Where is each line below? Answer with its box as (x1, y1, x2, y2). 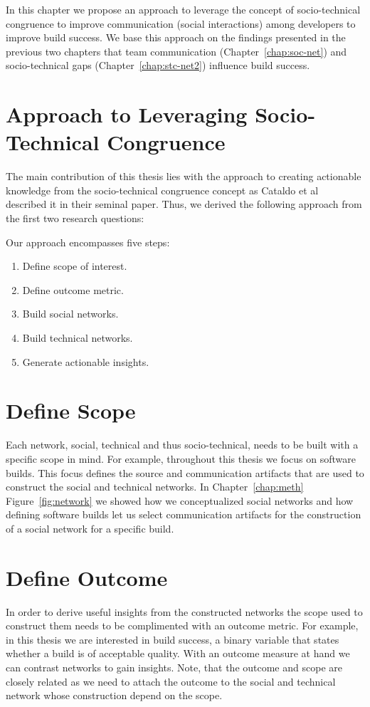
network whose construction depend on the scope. (6, 688, 223, 703)
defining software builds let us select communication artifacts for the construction (6, 507, 361, 522)
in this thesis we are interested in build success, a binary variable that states (6, 632, 339, 646)
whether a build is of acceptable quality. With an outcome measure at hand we (6, 646, 350, 661)
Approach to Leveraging (6, 100, 248, 129)
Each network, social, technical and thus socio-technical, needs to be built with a (6, 437, 359, 452)
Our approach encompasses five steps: (6, 234, 170, 249)
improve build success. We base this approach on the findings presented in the (6, 30, 346, 45)
